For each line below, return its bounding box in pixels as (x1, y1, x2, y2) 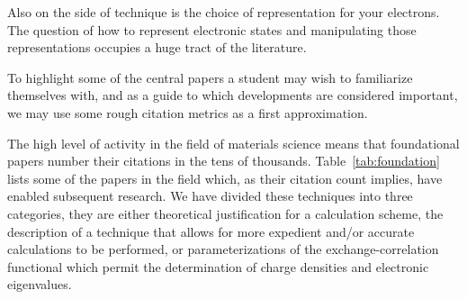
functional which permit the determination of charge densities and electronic (7, 257, 429, 276)
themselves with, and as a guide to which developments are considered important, (7, 86, 458, 104)
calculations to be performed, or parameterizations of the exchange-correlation (7, 240, 439, 258)
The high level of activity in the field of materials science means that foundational (7, 133, 460, 152)
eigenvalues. (7, 275, 72, 294)
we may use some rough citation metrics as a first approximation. (7, 103, 368, 122)
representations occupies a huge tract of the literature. (7, 38, 307, 57)
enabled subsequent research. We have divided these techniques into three (7, 186, 413, 205)
